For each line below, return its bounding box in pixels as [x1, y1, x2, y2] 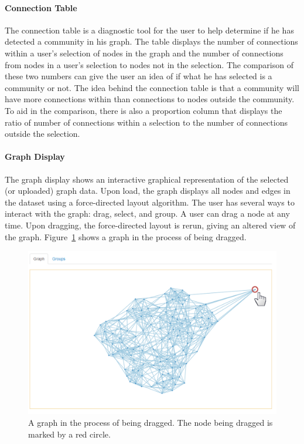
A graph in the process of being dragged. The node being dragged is [28, 416, 273, 428]
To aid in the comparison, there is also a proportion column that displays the [5, 104, 282, 116]
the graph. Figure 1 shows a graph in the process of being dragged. [5, 230, 247, 243]
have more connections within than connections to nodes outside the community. [5, 93, 295, 105]
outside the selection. [5, 127, 80, 140]
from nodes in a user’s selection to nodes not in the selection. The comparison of [5, 58, 293, 70]
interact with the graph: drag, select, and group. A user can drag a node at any [5, 207, 290, 220]
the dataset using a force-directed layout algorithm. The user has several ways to [5, 196, 295, 208]
